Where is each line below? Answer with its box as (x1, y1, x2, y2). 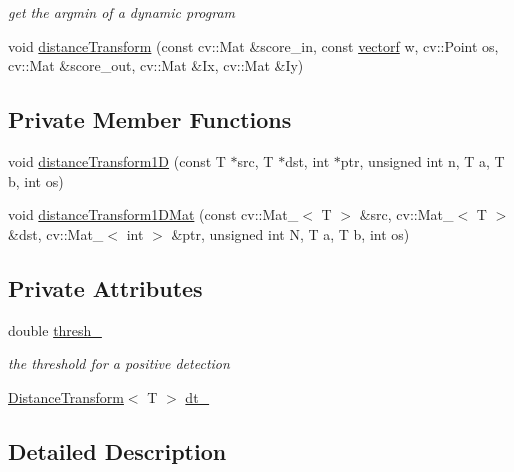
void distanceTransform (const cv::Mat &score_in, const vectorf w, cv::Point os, (8, 35, 499, 56)
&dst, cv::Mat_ (8, 223, 104, 244)
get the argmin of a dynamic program (8, 2, 236, 22)
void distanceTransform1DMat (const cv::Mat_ (8, 204, 299, 225)
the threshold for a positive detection (8, 353, 230, 374)
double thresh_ (8, 319, 102, 340)
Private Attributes (8, 272, 203, 303)
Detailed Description (8, 435, 227, 466)
